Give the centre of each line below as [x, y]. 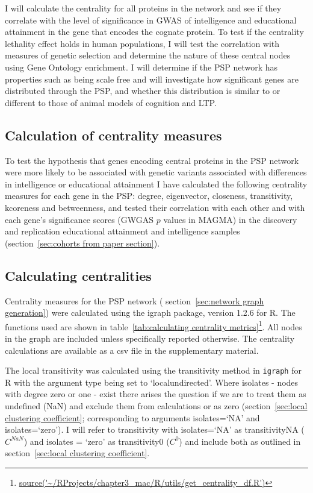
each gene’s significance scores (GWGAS [79, 219]
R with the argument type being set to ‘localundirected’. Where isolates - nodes [152, 382]
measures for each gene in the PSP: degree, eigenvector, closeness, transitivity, [149, 196]
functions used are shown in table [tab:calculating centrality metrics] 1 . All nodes [153, 325]
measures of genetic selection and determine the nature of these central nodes [148, 55]
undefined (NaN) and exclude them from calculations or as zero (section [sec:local [156, 405]
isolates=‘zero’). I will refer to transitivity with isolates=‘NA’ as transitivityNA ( [155, 429]
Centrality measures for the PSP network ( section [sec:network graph [135, 300]
